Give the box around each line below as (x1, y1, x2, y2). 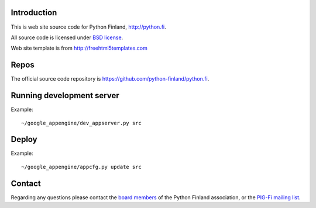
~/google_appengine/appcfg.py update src (21, 164, 142, 170)
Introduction (11, 8, 57, 18)
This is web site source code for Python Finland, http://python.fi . (11, 23, 166, 30)
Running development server (11, 91, 119, 100)
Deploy (11, 134, 37, 144)
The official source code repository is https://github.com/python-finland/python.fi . (11, 75, 209, 82)
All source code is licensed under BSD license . (11, 34, 123, 41)
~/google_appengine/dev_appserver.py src (21, 120, 142, 126)
